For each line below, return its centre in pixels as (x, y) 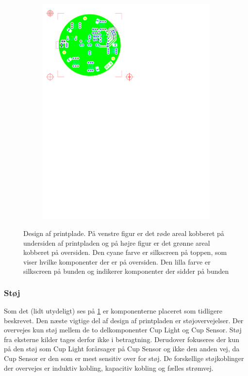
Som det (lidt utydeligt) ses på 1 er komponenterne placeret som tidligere (113, 311)
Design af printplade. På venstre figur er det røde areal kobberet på (124, 233)
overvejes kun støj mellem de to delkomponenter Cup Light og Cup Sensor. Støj (123, 330)
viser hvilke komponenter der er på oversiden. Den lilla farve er (117, 261)
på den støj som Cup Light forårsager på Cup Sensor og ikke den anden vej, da (122, 349)
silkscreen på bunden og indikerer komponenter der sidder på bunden (126, 271)
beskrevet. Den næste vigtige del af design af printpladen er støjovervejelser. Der (124, 320)
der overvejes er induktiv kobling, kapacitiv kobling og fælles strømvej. (109, 368)
